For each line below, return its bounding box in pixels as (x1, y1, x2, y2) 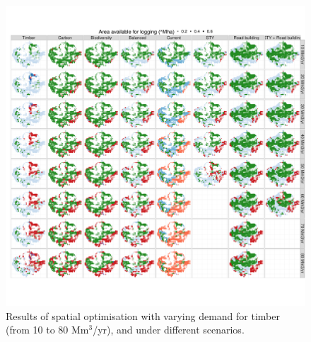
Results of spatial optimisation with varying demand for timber (6, 308, 280, 323)
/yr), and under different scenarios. (93, 322, 245, 337)
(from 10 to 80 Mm (6, 322, 89, 337)
